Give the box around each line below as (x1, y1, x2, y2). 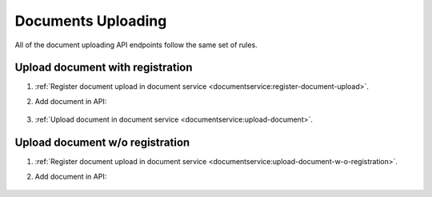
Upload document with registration (14, 61, 193, 74)
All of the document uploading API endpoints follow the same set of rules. (14, 40, 258, 50)
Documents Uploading (14, 12, 167, 30)
